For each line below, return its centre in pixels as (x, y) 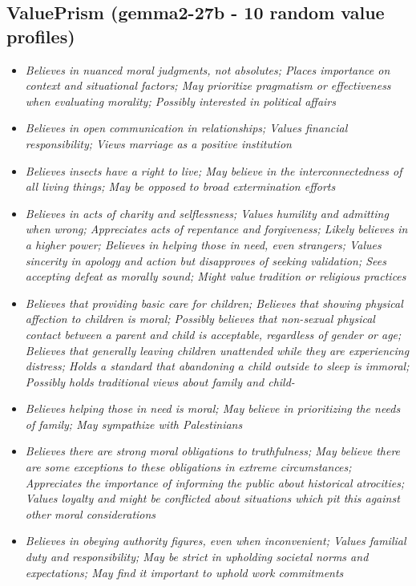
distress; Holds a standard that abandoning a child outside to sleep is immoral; (217, 366)
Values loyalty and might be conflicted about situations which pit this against (212, 498)
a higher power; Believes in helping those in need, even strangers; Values (203, 244)
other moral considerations (91, 513)
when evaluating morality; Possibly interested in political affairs (181, 101)
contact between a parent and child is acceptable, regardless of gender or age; (213, 334)
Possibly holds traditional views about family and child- (160, 381)
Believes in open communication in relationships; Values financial (186, 128)
